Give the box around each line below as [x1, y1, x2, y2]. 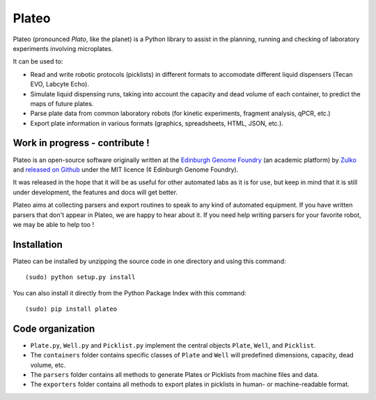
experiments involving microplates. [13, 44, 113, 52]
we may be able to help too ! [13, 220, 94, 228]
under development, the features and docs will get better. [13, 188, 178, 196]
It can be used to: [13, 57, 63, 66]
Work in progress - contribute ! [13, 137, 150, 149]
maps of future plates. [30, 99, 94, 108]
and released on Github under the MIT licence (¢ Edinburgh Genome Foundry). [13, 165, 239, 174]
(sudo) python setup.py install [25, 273, 136, 281]
